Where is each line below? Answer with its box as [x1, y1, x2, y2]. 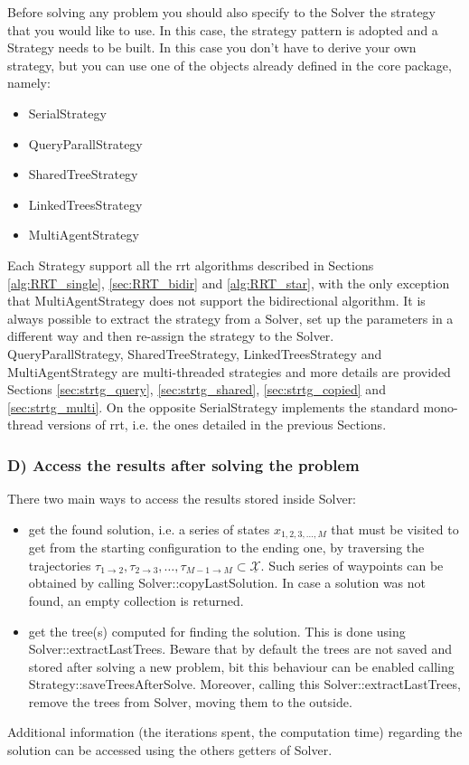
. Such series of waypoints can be [260, 555, 444, 574]
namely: [7, 73, 51, 92]
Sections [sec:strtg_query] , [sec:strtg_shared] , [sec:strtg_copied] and [7, 380, 386, 399]
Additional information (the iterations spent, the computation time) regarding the [7, 722, 463, 741]
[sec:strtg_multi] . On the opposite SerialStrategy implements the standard [7, 397, 419, 416]
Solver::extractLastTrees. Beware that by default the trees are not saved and [28, 639, 453, 658]
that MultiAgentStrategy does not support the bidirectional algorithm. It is [7, 291, 426, 310]
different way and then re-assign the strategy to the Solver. [7, 326, 334, 345]
